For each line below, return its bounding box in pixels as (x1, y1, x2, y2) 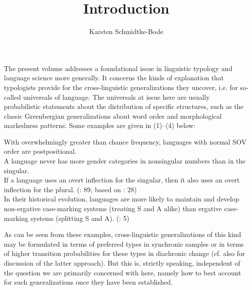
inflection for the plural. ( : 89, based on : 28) (4, 184, 137, 194)
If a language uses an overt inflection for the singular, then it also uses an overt (4, 175, 240, 185)
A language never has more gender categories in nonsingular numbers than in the (4, 156, 246, 166)
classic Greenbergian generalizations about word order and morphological (4, 110, 222, 121)
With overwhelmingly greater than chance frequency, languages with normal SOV (4, 136, 247, 146)
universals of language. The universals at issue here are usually (23, 91, 210, 102)
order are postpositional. (4, 146, 77, 156)
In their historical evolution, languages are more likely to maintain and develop (4, 194, 239, 204)
